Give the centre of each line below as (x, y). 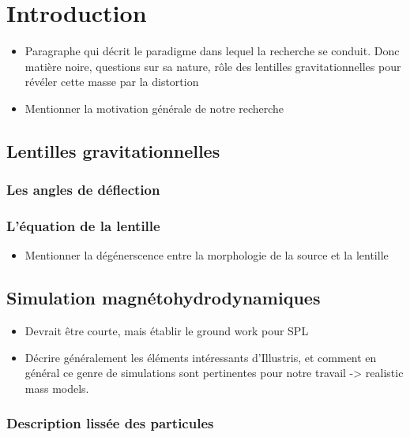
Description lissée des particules (110, 423)
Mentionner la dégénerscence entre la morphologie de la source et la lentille (207, 255)
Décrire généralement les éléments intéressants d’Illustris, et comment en (201, 357)
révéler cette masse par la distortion (112, 82)
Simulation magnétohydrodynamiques (164, 298)
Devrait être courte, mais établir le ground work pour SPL (167, 331)
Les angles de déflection (83, 190)
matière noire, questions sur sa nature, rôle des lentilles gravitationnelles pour (213, 66)
